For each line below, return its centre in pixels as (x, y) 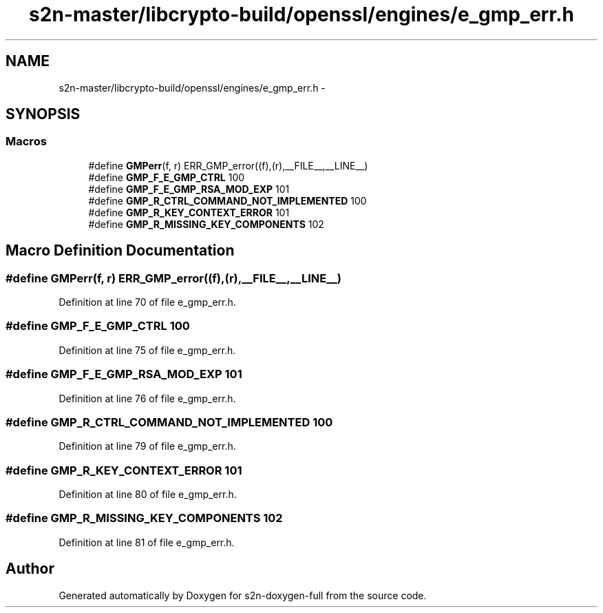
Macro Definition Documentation (120, 251)
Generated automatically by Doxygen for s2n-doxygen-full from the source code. (243, 595)
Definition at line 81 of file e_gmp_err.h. (147, 542)
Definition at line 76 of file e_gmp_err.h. (147, 398)
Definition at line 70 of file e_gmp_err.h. (147, 302)
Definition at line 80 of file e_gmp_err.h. (148, 495)
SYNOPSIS (43, 114)
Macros (26, 142)
